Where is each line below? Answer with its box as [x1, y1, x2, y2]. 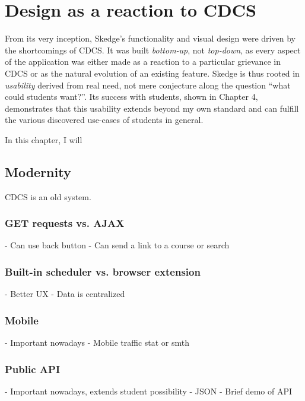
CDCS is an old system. [5, 190, 91, 203]
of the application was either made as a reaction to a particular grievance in [5, 55, 281, 68]
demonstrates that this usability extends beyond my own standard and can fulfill [5, 102, 299, 114]
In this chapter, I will [5, 133, 82, 146]
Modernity [5, 162, 71, 181]
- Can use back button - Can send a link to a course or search [5, 239, 230, 251]
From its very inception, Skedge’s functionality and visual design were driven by [5, 32, 296, 45]
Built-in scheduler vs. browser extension [5, 264, 201, 279]
